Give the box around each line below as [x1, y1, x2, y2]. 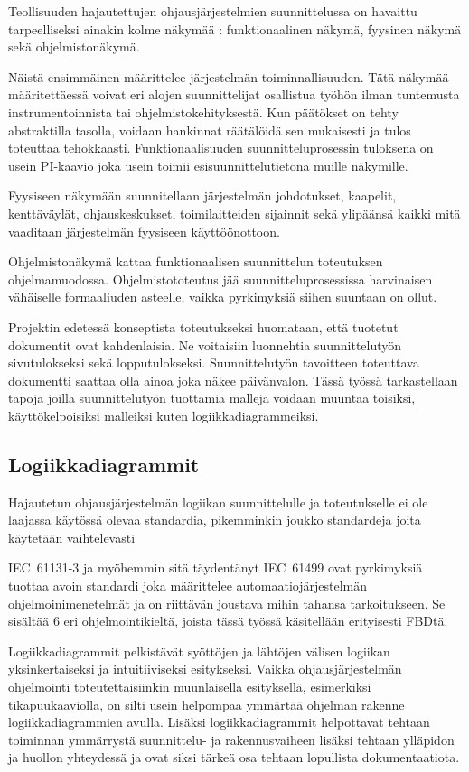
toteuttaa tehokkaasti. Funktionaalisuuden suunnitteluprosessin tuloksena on [8, 138, 434, 157]
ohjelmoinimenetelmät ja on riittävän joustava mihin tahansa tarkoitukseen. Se [8, 593, 446, 612]
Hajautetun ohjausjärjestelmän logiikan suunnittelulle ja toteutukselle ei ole [8, 492, 428, 511]
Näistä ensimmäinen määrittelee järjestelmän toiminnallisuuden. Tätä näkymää [8, 67, 449, 86]
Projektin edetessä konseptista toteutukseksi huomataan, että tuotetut [8, 317, 399, 336]
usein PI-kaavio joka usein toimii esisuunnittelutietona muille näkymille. [8, 155, 408, 174]
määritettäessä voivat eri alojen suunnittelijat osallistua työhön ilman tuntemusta [8, 85, 460, 104]
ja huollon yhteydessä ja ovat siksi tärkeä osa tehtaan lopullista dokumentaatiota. [8, 748, 460, 767]
